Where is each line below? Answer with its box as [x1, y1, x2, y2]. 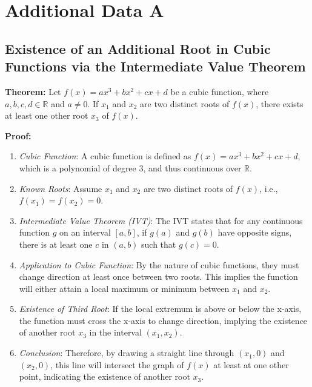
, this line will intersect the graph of [50, 358, 184, 371]
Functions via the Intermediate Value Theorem [5, 57, 306, 76]
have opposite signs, [217, 226, 292, 239]
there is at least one [19, 237, 93, 250]
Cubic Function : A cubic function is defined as [19, 150, 191, 162]
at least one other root [5, 109, 88, 122]
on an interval [59, 226, 111, 239]
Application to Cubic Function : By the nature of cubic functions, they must [19, 258, 299, 271]
